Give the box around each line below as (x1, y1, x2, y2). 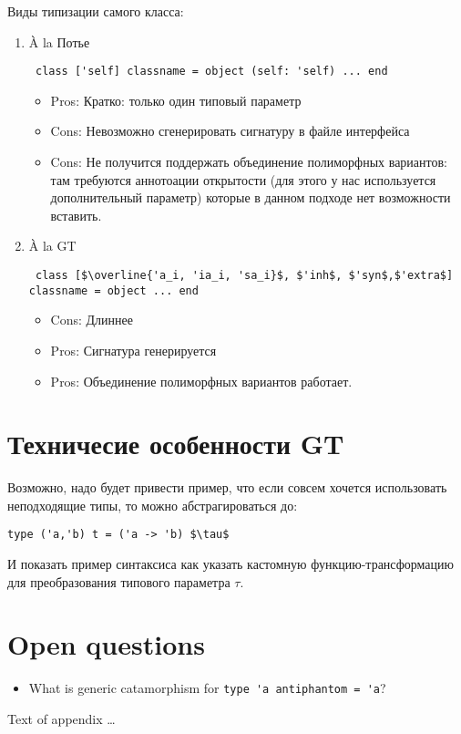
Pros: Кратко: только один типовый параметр (50, 90, 302, 109)
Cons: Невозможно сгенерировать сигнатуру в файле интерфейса (50, 121, 410, 140)
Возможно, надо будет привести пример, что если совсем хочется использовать (7, 478, 447, 497)
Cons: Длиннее (50, 310, 133, 329)
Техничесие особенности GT (7, 425, 344, 462)
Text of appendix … (7, 709, 116, 729)
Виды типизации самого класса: (7, 2, 184, 20)
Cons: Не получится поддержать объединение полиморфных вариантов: (50, 152, 447, 171)
